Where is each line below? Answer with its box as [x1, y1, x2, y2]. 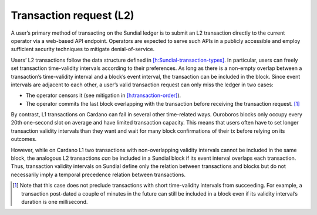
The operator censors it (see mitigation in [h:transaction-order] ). [25, 92, 181, 99]
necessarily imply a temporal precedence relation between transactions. [11, 171, 186, 178]
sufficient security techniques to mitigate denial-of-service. [11, 46, 155, 53]
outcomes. [11, 136, 37, 143]
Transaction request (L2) [11, 9, 134, 22]
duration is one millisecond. [21, 198, 88, 205]
